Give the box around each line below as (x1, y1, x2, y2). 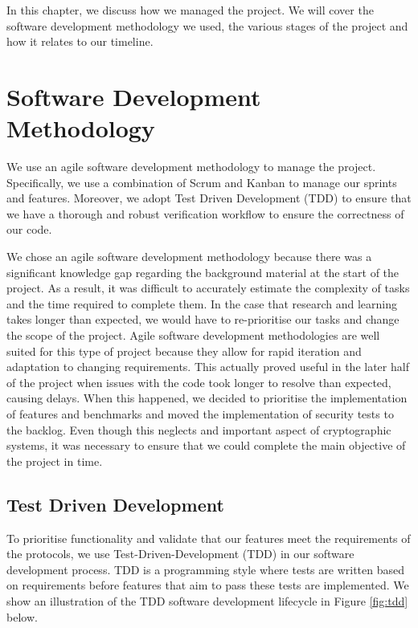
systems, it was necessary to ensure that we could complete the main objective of (6, 437, 406, 454)
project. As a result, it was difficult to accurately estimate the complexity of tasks (6, 279, 410, 296)
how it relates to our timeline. (6, 33, 154, 50)
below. (6, 608, 38, 625)
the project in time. (6, 452, 103, 469)
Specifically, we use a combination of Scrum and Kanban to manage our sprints (6, 173, 397, 190)
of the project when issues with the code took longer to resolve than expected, (6, 373, 391, 390)
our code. (6, 221, 52, 238)
